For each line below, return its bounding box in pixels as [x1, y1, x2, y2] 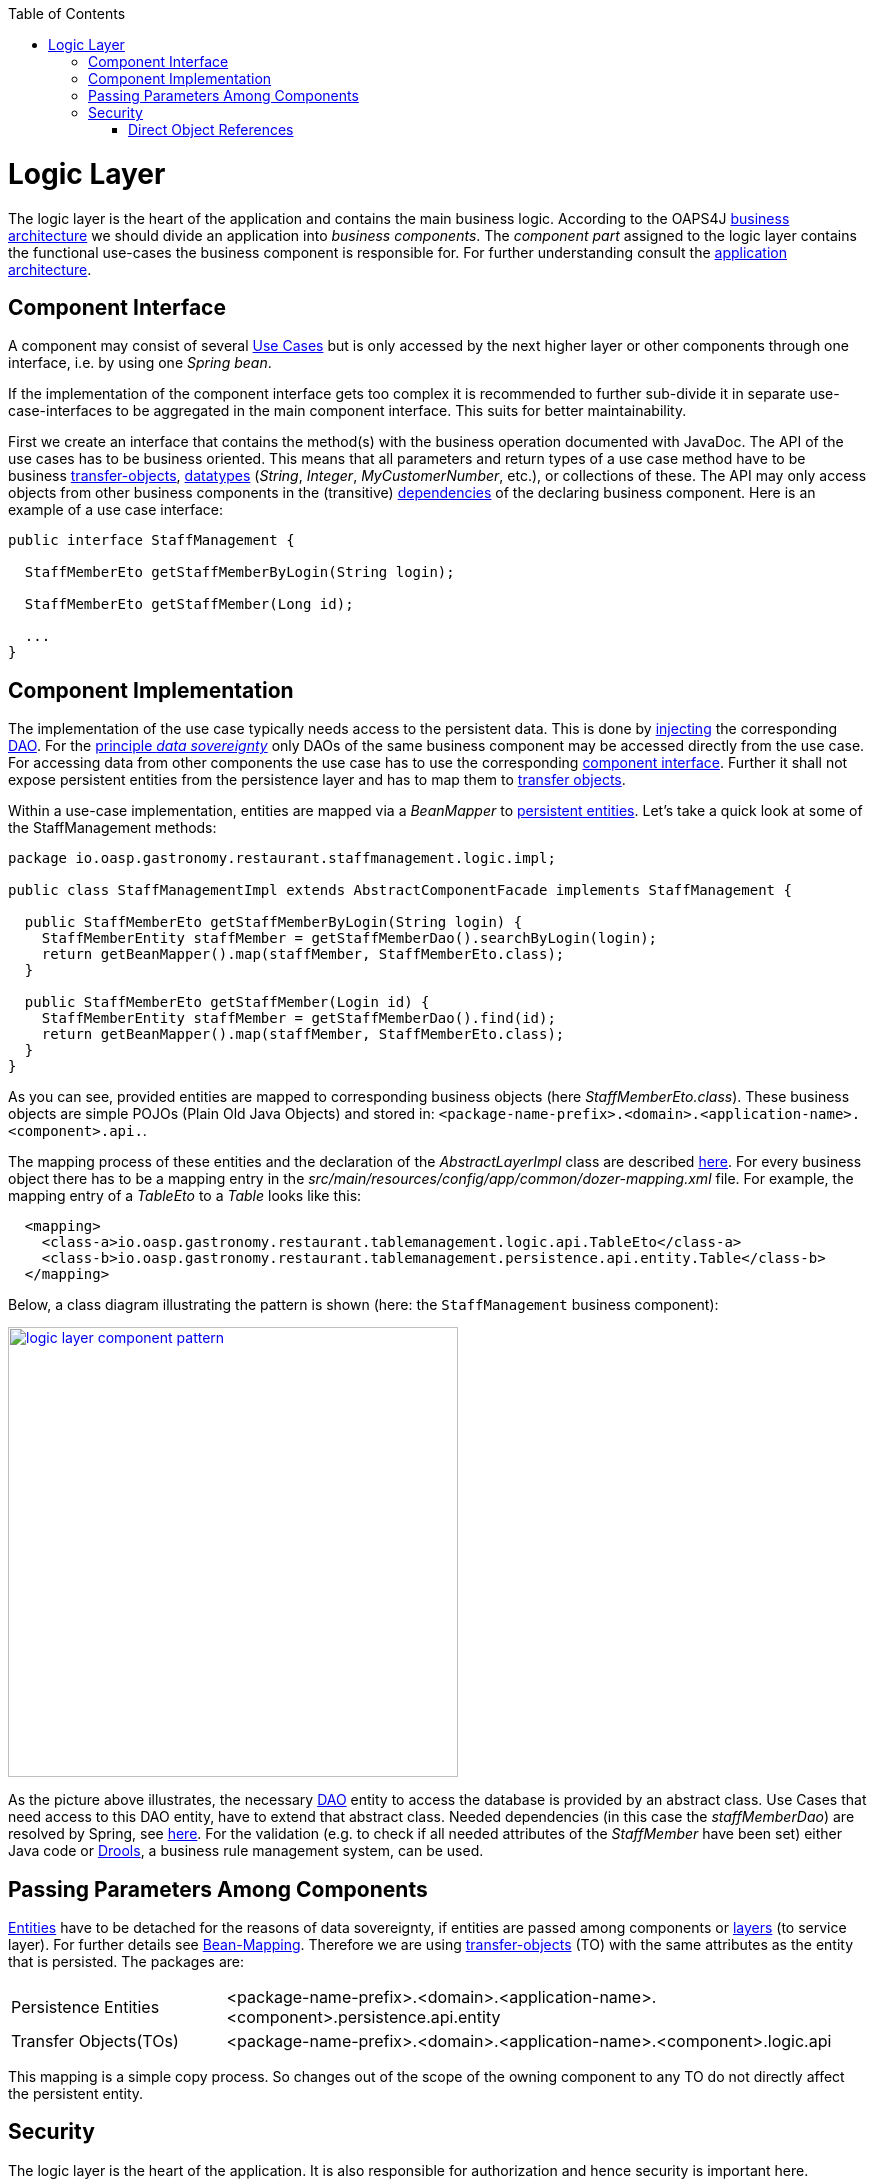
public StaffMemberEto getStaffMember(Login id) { [24, 994, 430, 1011]
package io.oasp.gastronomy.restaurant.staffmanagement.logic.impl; [8, 850, 556, 867]
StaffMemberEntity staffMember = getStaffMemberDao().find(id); [41, 1010, 556, 1027]
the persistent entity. [8, 2085, 144, 2103]
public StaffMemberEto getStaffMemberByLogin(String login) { [24, 914, 523, 931]
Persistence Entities [11, 1997, 160, 2018]
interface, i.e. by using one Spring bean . [8, 354, 272, 372]
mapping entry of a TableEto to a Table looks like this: [8, 1187, 362, 1205]
